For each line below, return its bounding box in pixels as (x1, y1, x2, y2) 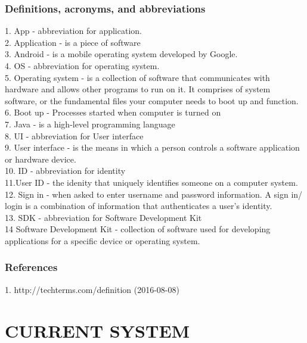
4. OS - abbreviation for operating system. (5, 60, 160, 71)
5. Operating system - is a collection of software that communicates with (5, 71, 270, 83)
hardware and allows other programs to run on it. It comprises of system (5, 83, 271, 95)
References (5, 260, 58, 275)
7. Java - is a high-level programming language (5, 117, 175, 130)
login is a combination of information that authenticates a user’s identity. (5, 199, 272, 212)
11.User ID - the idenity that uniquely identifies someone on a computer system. (5, 176, 298, 188)
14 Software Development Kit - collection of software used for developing (5, 223, 271, 235)
